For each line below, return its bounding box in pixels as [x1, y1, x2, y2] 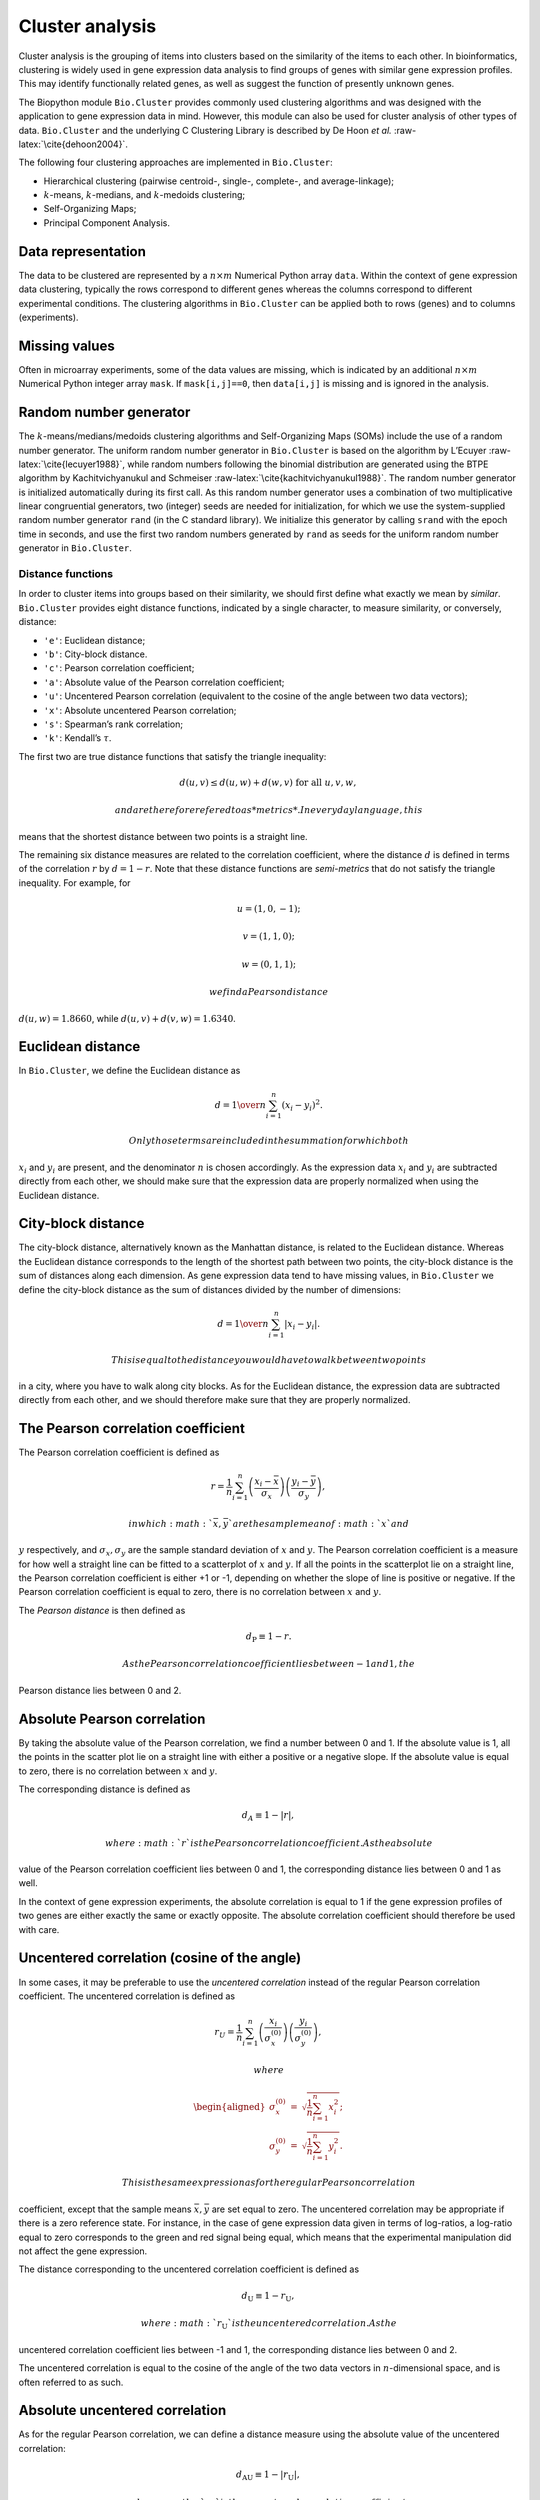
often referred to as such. [18, 2376, 124, 2388]
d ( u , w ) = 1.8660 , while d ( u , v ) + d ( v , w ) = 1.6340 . [18, 1012, 237, 1024]
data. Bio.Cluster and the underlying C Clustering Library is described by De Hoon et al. [18, 124, 392, 136]
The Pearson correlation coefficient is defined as [18, 1446, 220, 1459]
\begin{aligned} [193, 2101, 266, 2112]
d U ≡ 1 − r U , [241, 2290, 295, 2304]
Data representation [18, 243, 147, 260]
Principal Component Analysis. [43, 216, 170, 229]
